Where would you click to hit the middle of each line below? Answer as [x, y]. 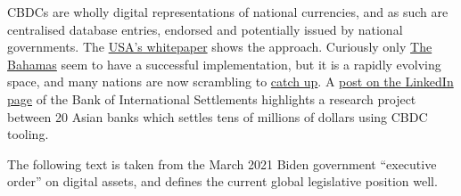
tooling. [28, 134]
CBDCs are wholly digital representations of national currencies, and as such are [228, 12]
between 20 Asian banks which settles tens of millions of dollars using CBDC [218, 116]
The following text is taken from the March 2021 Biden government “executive [222, 163]
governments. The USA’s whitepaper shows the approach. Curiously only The [220, 47]
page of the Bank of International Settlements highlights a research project [212, 98]
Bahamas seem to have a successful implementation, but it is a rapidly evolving [224, 64]
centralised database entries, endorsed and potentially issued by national [205, 29]
